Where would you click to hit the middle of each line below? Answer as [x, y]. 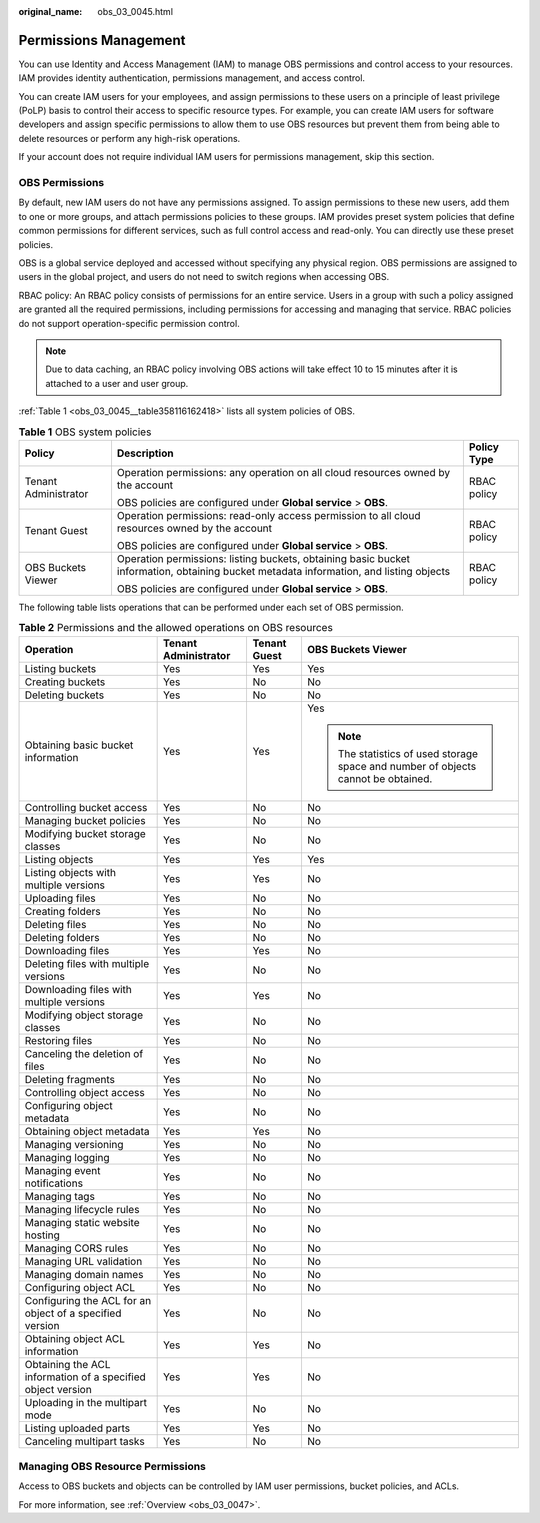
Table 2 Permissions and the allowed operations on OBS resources [176, 628]
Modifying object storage [84, 1015]
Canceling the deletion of [84, 1053]
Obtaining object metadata [87, 1131]
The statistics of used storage [408, 753]
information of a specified [85, 1377]
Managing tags [59, 1196]
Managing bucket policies [85, 820]
